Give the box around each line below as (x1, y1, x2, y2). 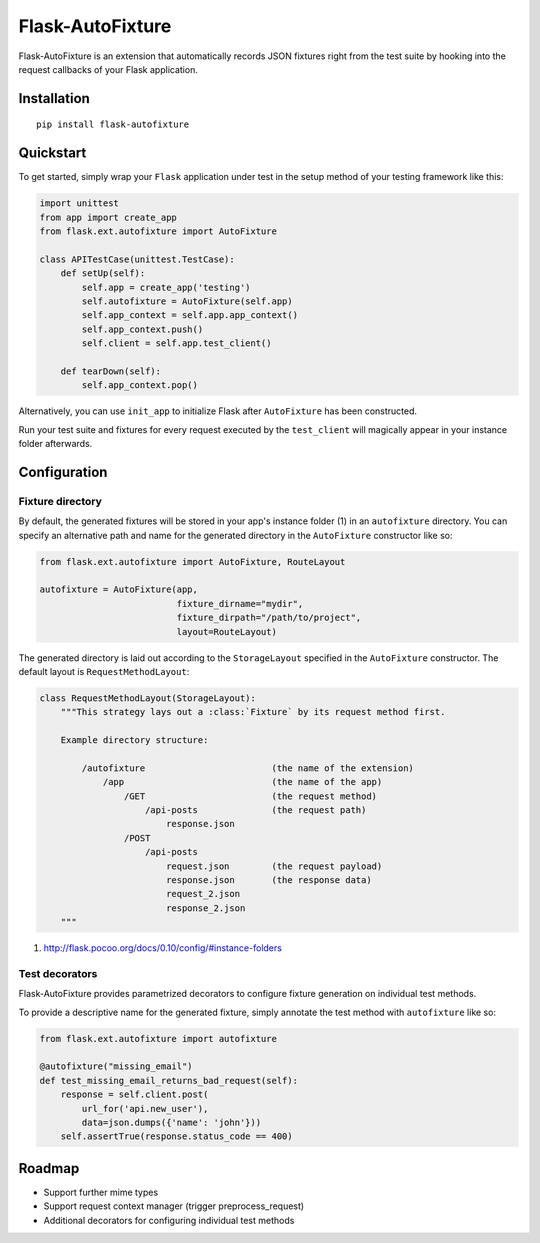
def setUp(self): (60, 268, 146, 279)
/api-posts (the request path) (145, 805, 367, 816)
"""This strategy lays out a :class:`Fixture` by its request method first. (60, 706, 446, 718)
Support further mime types (43, 1186, 159, 1198)
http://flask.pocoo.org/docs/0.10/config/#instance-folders (43, 942, 282, 954)
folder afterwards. (18, 438, 93, 450)
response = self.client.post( (60, 1089, 209, 1100)
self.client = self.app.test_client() (81, 338, 272, 349)
